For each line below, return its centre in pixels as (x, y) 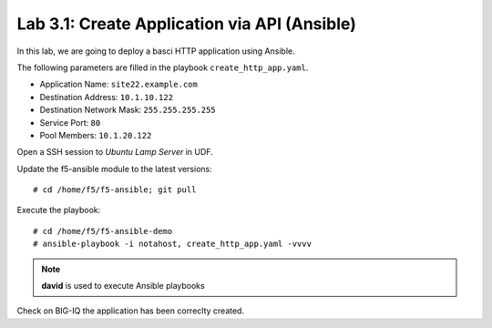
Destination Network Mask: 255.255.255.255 (128, 110)
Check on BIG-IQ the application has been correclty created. (131, 311)
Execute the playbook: (59, 210)
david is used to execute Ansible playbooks (123, 286)
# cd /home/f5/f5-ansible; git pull (115, 190)
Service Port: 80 (70, 122)
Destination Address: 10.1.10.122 (106, 97)
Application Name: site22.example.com (118, 84)
